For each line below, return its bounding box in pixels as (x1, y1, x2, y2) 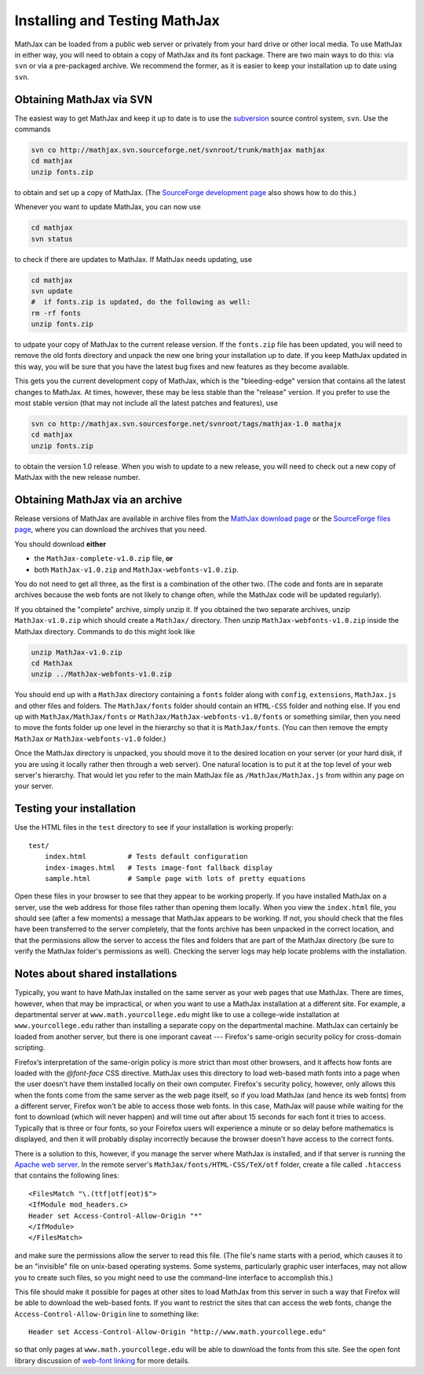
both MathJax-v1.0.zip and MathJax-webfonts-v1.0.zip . (34, 565, 239, 574)
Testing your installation (14, 802, 137, 816)
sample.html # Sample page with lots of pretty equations (44, 874, 306, 883)
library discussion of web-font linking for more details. (14, 1355, 190, 1365)
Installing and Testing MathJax (14, 12, 220, 29)
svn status (31, 234, 73, 243)
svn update (31, 286, 73, 295)
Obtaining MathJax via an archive (14, 492, 183, 507)
